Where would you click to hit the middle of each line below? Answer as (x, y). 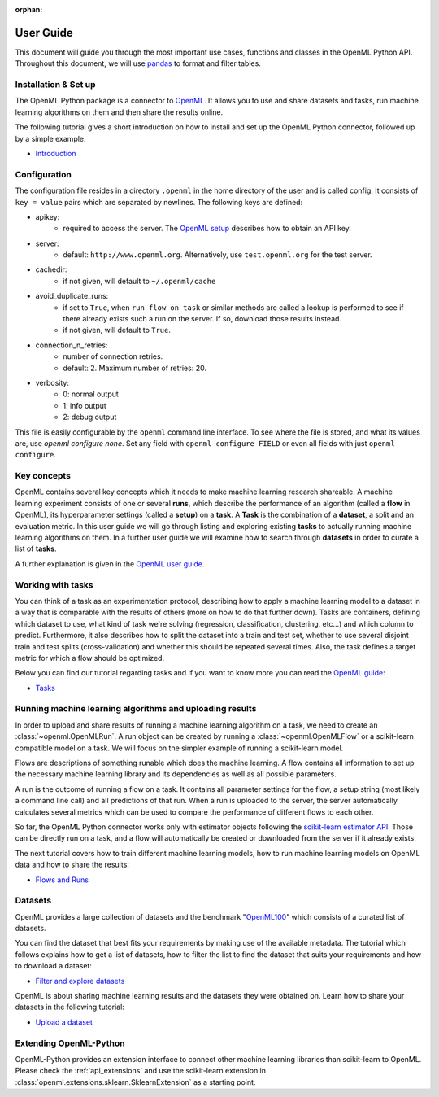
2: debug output (90, 417)
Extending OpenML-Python (70, 1043)
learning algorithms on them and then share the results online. (119, 112)
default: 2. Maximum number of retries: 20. (135, 368)
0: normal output (91, 394)
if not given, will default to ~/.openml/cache (139, 281)
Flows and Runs (62, 880)
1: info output (85, 405)
